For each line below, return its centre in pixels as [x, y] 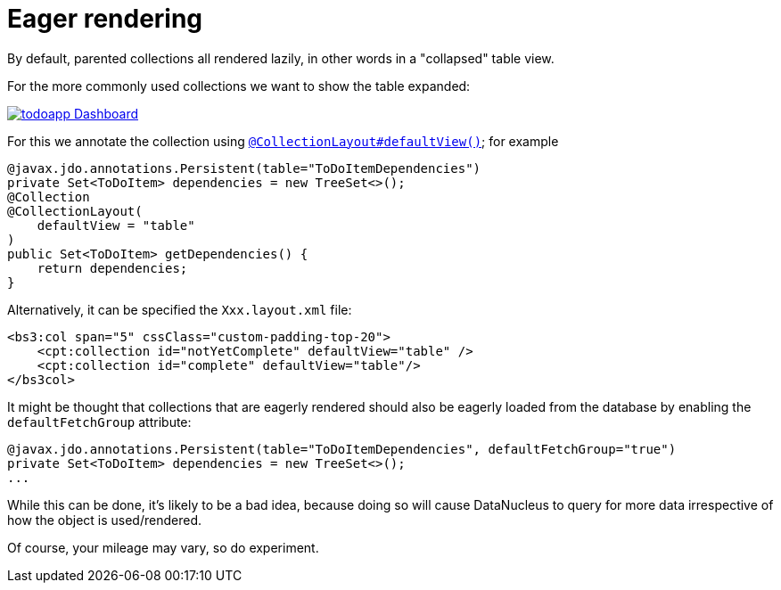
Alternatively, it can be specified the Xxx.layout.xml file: [180, 309]
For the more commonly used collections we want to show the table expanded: [239, 86]
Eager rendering [105, 19]
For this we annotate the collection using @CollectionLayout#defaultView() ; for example [283, 141]
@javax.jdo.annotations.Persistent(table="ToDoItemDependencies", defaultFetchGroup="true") [342, 449]
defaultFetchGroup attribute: [99, 422]
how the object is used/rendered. [104, 520]
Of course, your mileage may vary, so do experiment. [163, 547]
